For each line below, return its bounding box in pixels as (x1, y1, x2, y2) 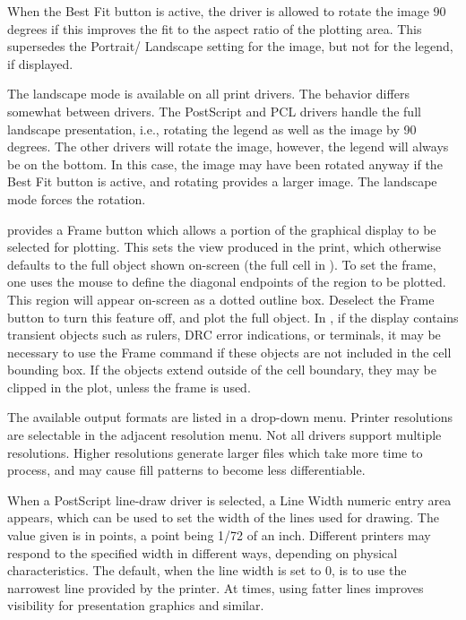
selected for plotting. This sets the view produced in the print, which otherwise (7, 237, 441, 256)
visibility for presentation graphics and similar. (7, 596, 264, 615)
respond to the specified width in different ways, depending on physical (7, 543, 398, 562)
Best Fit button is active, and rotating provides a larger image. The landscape (7, 172, 437, 191)
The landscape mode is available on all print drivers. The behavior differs (7, 84, 410, 103)
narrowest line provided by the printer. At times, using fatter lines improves (7, 578, 424, 597)
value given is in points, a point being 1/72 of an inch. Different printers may (7, 526, 431, 545)
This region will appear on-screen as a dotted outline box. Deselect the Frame (7, 289, 435, 308)
